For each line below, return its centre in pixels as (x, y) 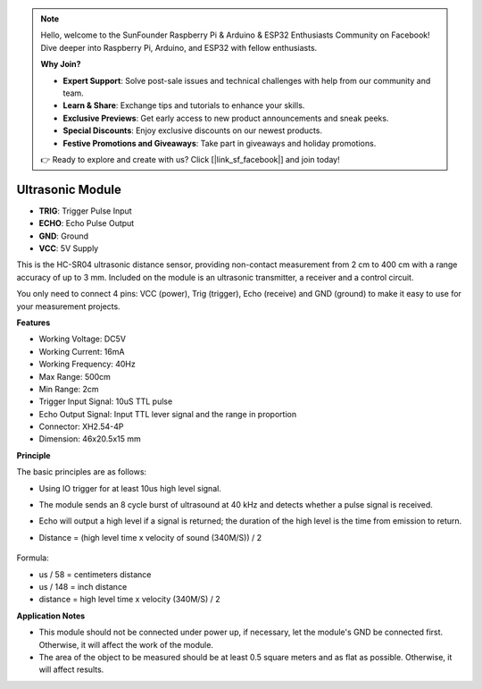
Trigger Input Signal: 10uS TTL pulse (106, 401)
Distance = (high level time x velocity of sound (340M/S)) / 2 (150, 537)
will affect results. (71, 669)
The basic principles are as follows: (82, 472)
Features (33, 323)
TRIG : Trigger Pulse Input (86, 211)
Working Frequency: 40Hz (87, 364)
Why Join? (61, 64)
